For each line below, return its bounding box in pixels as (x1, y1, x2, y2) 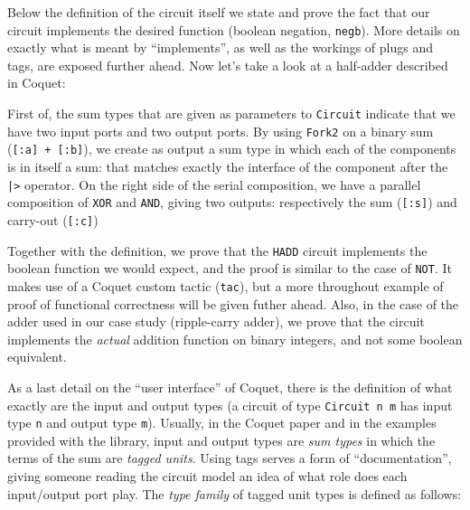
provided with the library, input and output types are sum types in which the (7, 430, 436, 449)
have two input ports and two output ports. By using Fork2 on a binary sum (7, 121, 434, 140)
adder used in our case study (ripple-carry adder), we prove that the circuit (7, 312, 425, 331)
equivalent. (7, 347, 67, 366)
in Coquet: (7, 73, 66, 92)
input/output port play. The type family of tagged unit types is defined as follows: (7, 484, 462, 503)
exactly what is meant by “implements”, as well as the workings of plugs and (7, 38, 434, 57)
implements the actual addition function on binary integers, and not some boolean (7, 329, 463, 348)
